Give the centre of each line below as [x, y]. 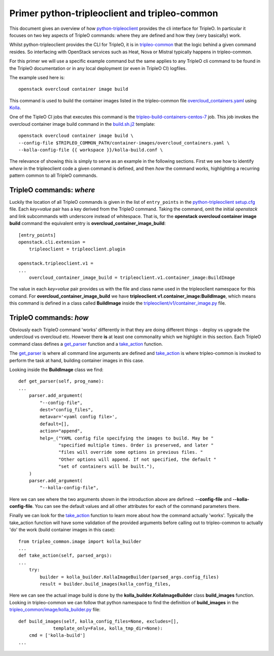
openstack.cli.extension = [52, 242]
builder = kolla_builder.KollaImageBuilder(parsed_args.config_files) [129, 577]
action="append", [61, 431]
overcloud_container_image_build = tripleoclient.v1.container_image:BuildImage [132, 278]
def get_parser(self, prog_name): [61, 381]
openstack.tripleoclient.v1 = [56, 263]
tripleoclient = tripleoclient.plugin [77, 249]
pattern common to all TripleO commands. [54, 175]
